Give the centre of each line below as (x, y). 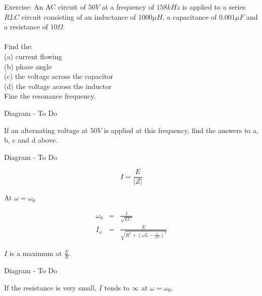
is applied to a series (214, 7)
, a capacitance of (190, 16)
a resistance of (26, 27)
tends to (117, 287)
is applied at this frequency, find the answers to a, (181, 130)
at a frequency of (128, 7)
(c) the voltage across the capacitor (59, 76)
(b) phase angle (28, 66)
